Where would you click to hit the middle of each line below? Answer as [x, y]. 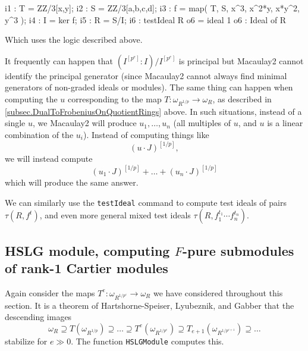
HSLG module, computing [87, 250]
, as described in [242, 98]
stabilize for [26, 341]
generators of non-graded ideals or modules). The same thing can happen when [149, 87]
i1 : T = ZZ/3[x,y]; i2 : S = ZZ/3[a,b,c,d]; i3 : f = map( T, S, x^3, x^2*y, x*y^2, [152, 8]
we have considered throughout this [218, 292]
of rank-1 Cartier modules [87, 268]
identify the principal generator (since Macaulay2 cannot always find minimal [146, 75]
